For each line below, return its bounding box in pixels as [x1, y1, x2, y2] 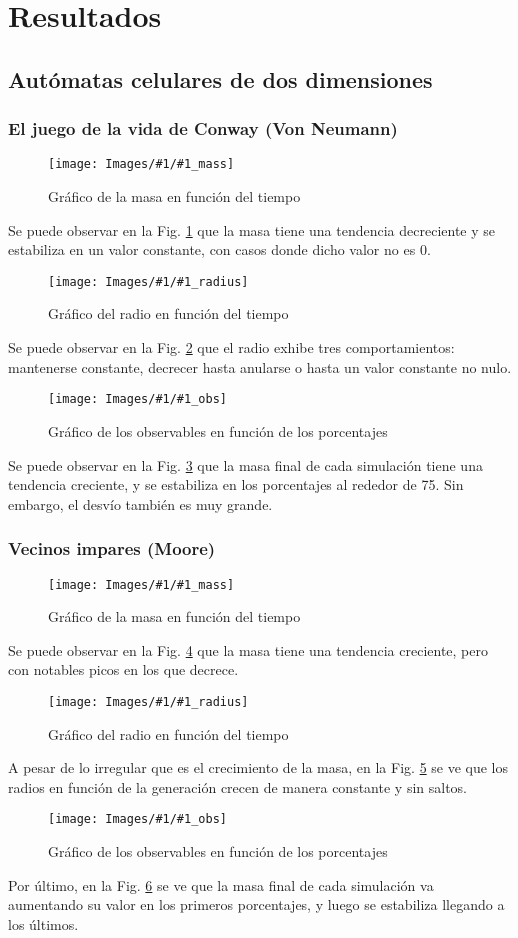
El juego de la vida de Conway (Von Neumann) [8, 116, 398, 141]
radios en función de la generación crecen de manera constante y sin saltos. [8, 776, 468, 797]
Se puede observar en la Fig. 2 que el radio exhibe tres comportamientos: [8, 337, 455, 358]
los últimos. [8, 913, 79, 934]
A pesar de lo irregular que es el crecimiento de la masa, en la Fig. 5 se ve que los [8, 757, 509, 778]
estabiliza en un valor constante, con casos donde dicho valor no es [8, 239, 416, 260]
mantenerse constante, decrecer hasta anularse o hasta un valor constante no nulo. [8, 356, 512, 377]
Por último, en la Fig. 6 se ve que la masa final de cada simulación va [8, 874, 434, 895]
